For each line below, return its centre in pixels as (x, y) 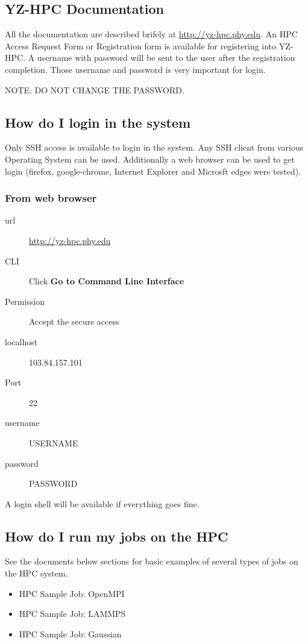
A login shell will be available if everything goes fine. (102, 503)
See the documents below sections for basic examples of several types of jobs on (152, 561)
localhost (21, 341)
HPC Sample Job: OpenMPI (72, 593)
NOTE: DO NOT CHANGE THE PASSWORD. (95, 89)
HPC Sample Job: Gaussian (70, 633)
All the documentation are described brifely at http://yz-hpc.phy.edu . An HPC (151, 34)
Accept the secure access (74, 321)
